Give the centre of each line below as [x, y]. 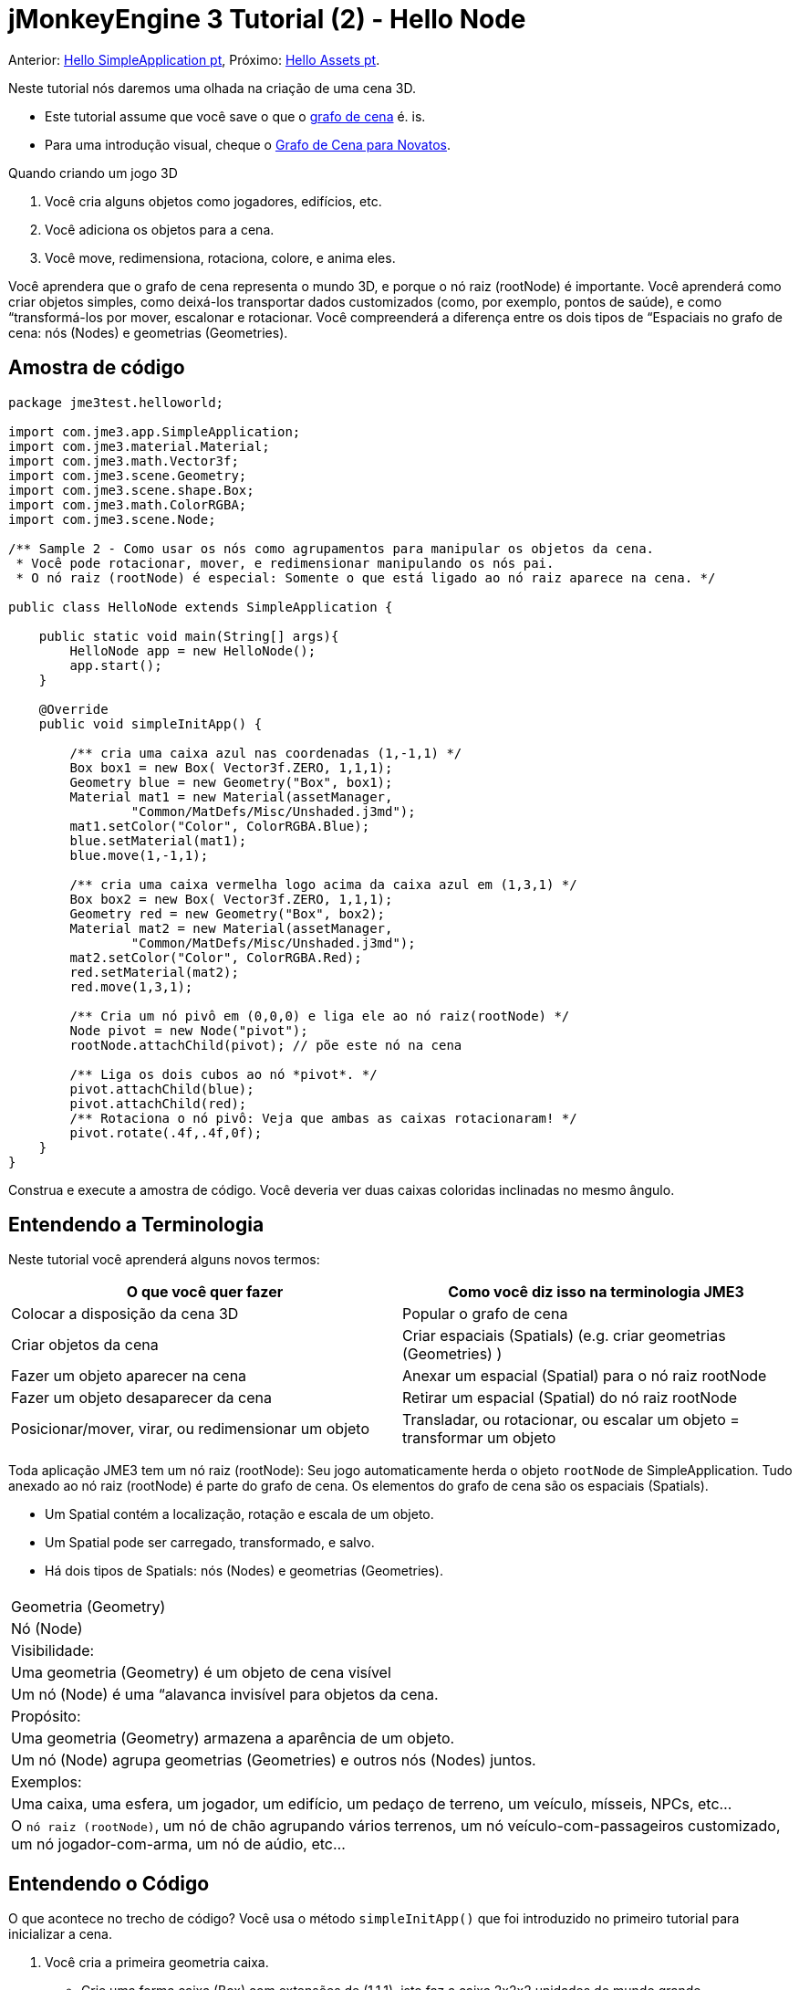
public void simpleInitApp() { [150, 723]
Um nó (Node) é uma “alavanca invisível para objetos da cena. [225, 1695]
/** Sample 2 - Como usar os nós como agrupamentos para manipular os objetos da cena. [332, 548]
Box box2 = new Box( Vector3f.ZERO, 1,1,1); [231, 899]
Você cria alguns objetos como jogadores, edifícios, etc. [213, 201]
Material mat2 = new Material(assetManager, [231, 928]
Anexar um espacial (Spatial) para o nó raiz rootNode [585, 1376]
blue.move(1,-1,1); [139, 855]
